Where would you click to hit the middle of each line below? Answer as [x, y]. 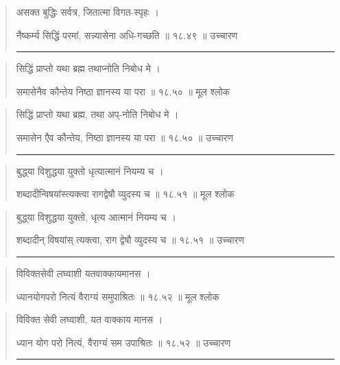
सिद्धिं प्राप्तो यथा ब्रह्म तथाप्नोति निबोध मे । [88, 68]
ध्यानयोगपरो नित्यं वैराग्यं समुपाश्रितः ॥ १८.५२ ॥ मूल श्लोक [118, 296]
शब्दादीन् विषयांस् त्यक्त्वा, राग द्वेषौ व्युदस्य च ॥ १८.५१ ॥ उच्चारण [130, 240]
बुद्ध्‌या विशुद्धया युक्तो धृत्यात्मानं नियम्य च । [90, 170]
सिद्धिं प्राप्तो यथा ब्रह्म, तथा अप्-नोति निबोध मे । [97, 114]
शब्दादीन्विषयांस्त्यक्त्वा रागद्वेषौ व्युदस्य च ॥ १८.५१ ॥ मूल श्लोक [125, 194]
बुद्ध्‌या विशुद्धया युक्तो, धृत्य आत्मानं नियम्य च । [96, 216]
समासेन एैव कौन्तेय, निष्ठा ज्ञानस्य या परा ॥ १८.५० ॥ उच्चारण [125, 137]
